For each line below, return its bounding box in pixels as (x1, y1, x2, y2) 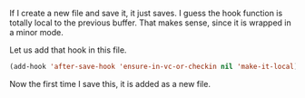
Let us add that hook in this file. (9, 44, 127, 55)
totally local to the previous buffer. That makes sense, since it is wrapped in (9, 17, 292, 28)
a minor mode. (9, 27, 64, 37)
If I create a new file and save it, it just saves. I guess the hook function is (9, 8, 283, 18)
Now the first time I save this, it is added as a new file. (9, 78, 212, 89)
